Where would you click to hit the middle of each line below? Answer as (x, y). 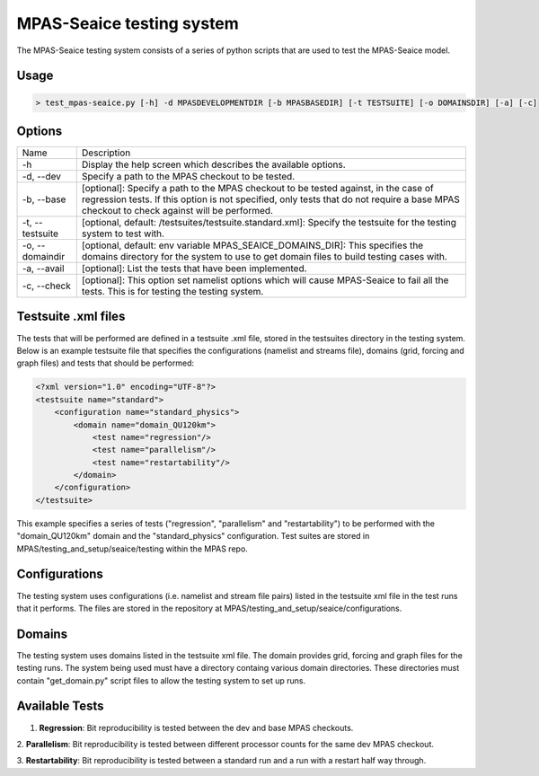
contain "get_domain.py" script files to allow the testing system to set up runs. (161, 680)
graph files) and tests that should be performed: (106, 363)
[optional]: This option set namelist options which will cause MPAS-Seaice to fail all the (265, 280)
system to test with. (123, 234)
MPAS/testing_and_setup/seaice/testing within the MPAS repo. (133, 549)
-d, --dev (42, 177)
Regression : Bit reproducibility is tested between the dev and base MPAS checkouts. (196, 727)
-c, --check (46, 286)
